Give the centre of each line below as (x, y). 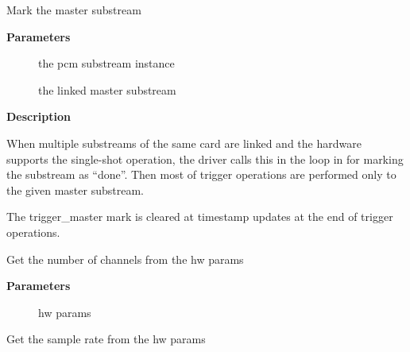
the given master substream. (75, 190)
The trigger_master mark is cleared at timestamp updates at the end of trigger (200, 217)
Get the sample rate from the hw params (106, 339)
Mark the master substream (74, 10)
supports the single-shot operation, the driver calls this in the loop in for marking (205, 159)
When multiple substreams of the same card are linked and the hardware (184, 143)
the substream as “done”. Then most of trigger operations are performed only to (201, 174)
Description (39, 116)
